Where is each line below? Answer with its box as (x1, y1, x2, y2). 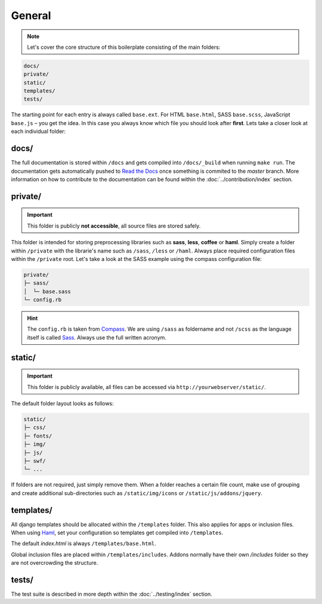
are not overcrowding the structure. (11, 559, 98, 566)
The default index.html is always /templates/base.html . (11, 540, 156, 547)
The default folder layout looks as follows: (11, 400, 114, 407)
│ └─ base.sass (23, 288, 72, 295)
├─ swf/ (23, 457, 46, 464)
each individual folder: (11, 128, 66, 135)
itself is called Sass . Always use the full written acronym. (27, 334, 167, 341)
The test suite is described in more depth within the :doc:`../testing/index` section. (11, 590, 213, 598)
